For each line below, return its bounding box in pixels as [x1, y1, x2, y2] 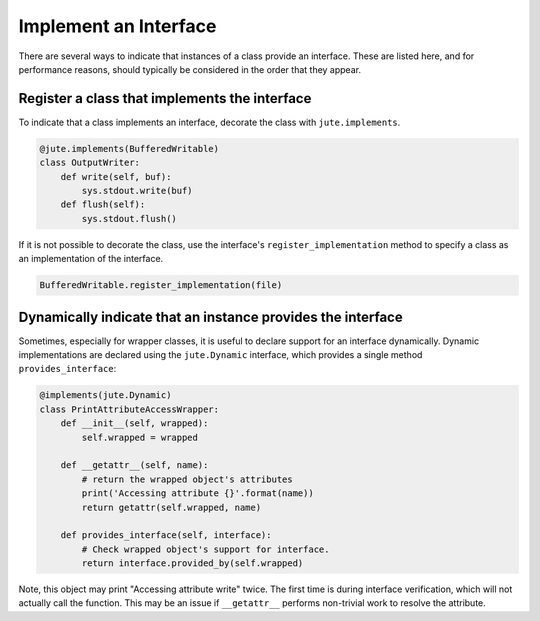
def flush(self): [60, 199, 146, 210]
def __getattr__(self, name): [60, 460, 209, 471]
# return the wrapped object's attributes [81, 473, 294, 485]
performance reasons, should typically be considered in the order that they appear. [18, 63, 362, 75]
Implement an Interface [18, 15, 217, 37]
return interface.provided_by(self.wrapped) [81, 558, 304, 569]
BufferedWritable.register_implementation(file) [39, 280, 283, 291]
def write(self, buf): [60, 171, 172, 182]
